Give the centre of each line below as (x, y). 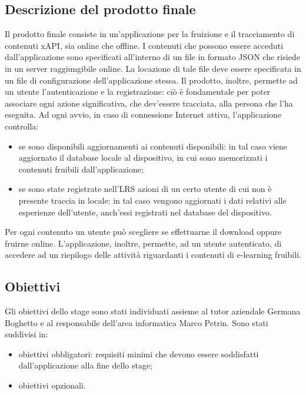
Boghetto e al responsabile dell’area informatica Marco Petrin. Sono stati (137, 322)
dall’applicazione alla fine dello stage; (86, 365)
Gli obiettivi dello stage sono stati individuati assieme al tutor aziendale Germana (153, 311)
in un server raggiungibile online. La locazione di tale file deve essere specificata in (153, 68)
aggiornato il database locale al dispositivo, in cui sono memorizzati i (143, 157)
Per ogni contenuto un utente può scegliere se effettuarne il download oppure (143, 232)
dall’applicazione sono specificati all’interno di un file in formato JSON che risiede (152, 57)
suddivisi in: (26, 334)
